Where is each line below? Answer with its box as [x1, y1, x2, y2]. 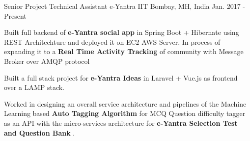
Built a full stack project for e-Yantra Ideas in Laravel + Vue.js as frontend [4, 72, 238, 83]
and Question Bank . [4, 127, 75, 138]
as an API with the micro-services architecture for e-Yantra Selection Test [4, 117, 238, 128]
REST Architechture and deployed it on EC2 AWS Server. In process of [4, 36, 221, 47]
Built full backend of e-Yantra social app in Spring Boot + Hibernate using [4, 27, 239, 37]
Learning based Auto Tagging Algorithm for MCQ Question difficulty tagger [4, 108, 246, 118]
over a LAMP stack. [4, 82, 64, 92]
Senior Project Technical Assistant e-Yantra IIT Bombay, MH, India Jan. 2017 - [4, 1, 245, 11]
